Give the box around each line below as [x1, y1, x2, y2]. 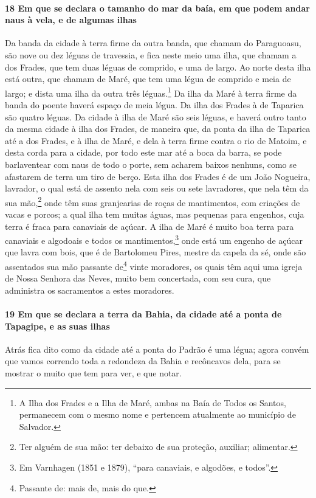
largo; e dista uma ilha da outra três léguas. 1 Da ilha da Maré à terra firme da [5, 85, 297, 99]
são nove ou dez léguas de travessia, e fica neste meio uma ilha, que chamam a [5, 48, 297, 61]
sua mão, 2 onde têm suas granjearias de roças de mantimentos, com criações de [5, 194, 300, 209]
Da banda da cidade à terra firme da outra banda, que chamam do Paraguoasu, [5, 36, 301, 49]
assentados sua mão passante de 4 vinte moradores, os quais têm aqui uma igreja [5, 258, 303, 272]
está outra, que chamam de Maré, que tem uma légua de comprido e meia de [5, 72, 291, 85]
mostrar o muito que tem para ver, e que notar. [5, 367, 182, 379]
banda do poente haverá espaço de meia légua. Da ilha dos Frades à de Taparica [5, 99, 304, 111]
